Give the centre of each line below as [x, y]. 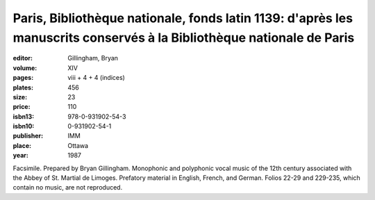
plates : [23, 87]
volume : [25, 68]
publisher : [28, 136]
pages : [23, 78]
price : [22, 107]
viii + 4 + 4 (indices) [96, 78]
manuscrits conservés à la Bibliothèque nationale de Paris [184, 37]
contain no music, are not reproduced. [68, 187]
